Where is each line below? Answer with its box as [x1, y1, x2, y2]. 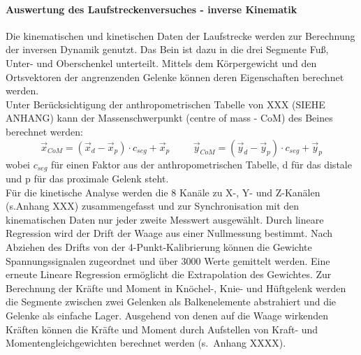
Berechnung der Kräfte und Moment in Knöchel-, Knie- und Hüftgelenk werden [6, 280, 346, 295]
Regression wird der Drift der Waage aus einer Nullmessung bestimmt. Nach [6, 226, 333, 240]
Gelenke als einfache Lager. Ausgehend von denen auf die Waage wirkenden [6, 307, 329, 322]
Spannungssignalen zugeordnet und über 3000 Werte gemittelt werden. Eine [6, 253, 330, 268]
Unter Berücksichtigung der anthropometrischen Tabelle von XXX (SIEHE [6, 96, 325, 111]
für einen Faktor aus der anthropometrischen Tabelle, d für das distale [51, 157, 352, 171]
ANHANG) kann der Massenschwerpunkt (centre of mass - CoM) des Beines [6, 110, 333, 125]
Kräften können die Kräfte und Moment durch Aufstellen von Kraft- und [6, 321, 318, 336]
